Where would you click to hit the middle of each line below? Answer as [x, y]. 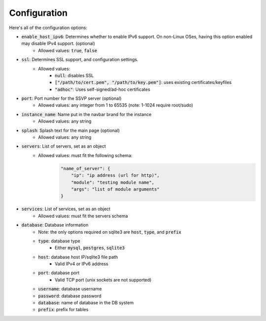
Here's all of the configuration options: [48, 28]
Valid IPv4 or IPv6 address [82, 264]
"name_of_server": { [85, 168]
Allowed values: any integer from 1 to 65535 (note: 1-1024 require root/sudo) [116, 105]
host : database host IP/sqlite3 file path [78, 257]
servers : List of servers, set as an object [64, 146]
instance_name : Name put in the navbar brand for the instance [86, 114]
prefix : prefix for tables [63, 310]
